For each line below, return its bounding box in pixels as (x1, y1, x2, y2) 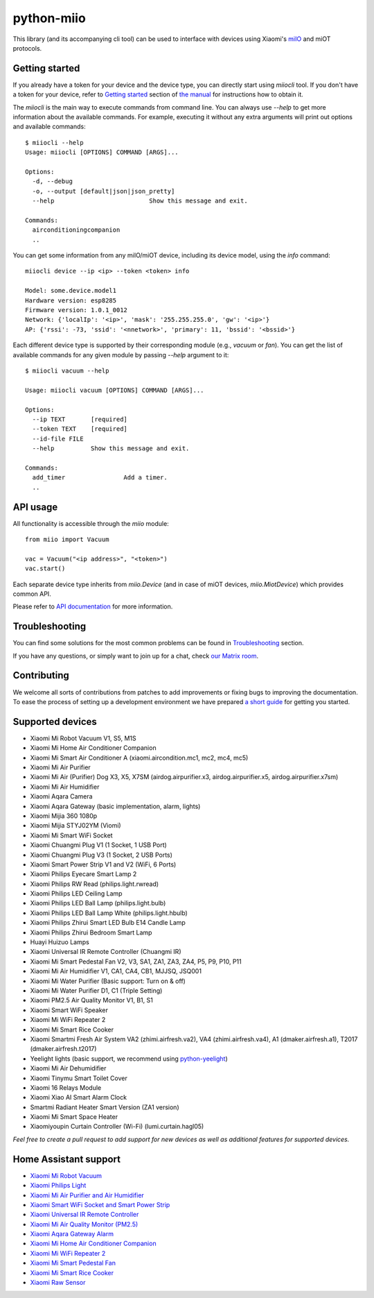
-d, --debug (32, 178, 73, 185)
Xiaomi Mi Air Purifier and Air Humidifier (30, 1190, 145, 1199)
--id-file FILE (32, 434, 84, 443)
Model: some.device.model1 (25, 287, 117, 295)
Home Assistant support (12, 1153, 121, 1165)
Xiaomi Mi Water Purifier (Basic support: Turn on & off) (30, 977, 186, 985)
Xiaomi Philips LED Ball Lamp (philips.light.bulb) (30, 899, 166, 907)
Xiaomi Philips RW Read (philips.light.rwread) (30, 880, 159, 888)
